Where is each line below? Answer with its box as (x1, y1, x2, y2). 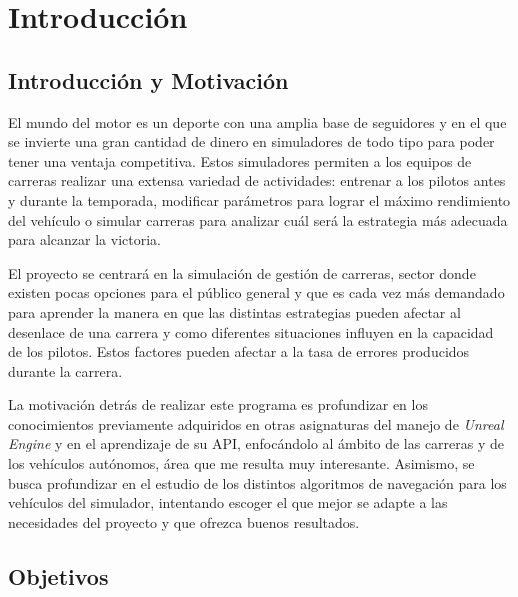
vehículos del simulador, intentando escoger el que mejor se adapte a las (8, 492, 448, 513)
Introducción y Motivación (8, 64, 289, 95)
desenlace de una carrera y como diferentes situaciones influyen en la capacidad (8, 321, 494, 342)
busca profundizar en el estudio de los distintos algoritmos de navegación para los (8, 472, 507, 493)
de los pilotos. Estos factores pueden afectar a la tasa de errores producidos (8, 341, 470, 362)
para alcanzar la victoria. (8, 229, 161, 250)
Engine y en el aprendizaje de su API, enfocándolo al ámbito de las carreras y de (8, 433, 505, 454)
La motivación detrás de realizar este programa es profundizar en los (8, 394, 428, 415)
